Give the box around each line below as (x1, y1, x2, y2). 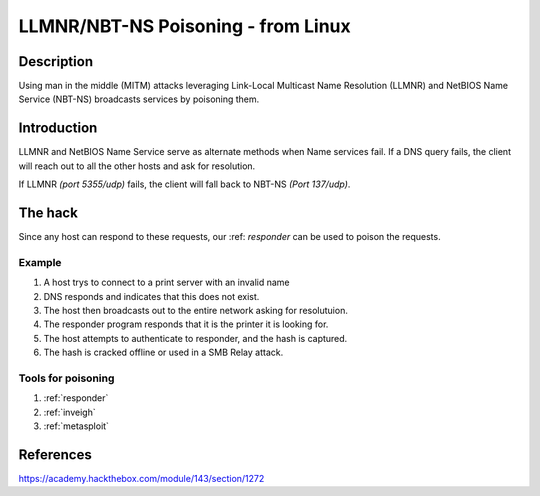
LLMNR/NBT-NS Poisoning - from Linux (18, 15, 352, 37)
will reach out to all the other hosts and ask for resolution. (18, 160, 256, 172)
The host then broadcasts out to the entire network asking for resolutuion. (43, 304, 349, 316)
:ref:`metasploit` (43, 420, 110, 432)
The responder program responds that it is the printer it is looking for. (43, 318, 329, 330)
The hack (18, 204, 79, 221)
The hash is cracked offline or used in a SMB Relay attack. (43, 346, 284, 359)
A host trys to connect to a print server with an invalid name (43, 276, 290, 289)
